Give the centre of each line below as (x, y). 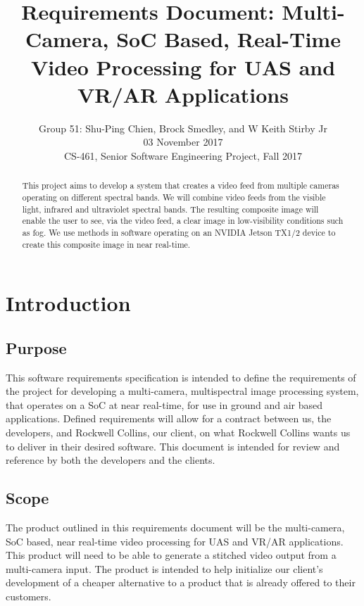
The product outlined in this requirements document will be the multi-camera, (175, 527)
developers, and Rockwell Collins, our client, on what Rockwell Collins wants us (178, 432)
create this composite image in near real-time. (106, 244)
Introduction (68, 303)
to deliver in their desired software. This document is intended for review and (173, 446)
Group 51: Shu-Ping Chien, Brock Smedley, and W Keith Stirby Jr (183, 128)
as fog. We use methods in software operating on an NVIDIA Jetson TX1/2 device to (179, 232)
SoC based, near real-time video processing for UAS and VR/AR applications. (175, 541)
